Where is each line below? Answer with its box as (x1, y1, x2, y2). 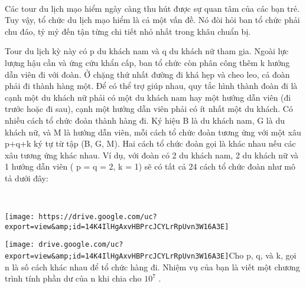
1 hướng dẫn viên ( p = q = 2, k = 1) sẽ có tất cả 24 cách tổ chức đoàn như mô (5, 160, 295, 173)
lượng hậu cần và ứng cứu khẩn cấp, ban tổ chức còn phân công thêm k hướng (5, 56, 290, 68)
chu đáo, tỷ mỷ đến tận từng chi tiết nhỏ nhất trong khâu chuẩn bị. (5, 25, 251, 37)
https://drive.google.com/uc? (38, 213, 157, 221)
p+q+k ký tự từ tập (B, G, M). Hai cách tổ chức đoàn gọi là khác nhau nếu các (5, 137, 296, 150)
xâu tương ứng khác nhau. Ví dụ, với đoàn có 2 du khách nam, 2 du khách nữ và (5, 148, 299, 161)
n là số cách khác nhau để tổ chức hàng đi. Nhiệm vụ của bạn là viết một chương (5, 260, 300, 273)
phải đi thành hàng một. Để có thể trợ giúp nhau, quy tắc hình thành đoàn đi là (5, 80, 298, 92)
